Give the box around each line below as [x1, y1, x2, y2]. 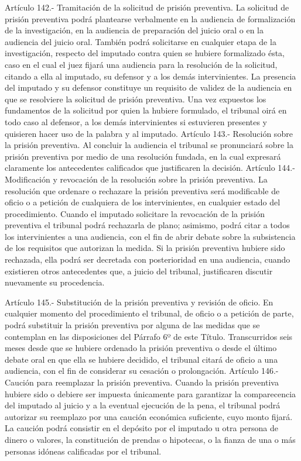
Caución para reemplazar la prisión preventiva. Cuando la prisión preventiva [5, 376, 279, 388]
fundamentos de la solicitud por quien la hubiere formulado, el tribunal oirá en [5, 104, 287, 116]
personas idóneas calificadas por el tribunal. [5, 445, 162, 457]
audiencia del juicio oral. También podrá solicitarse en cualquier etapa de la [5, 35, 276, 47]
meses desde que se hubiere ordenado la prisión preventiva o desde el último [5, 342, 277, 354]
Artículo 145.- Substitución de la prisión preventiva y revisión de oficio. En [5, 295, 273, 308]
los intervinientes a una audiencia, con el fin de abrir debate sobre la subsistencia [5, 230, 296, 242]
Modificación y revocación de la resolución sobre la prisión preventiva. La [5, 173, 268, 185]
